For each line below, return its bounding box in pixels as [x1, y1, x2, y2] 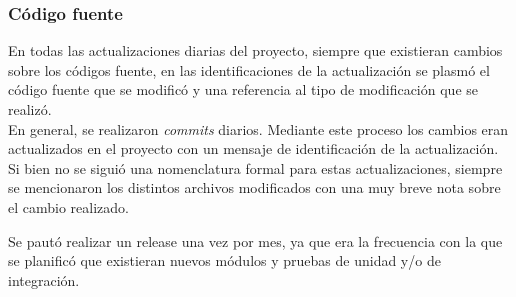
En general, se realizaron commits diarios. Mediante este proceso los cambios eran [8, 118, 509, 139]
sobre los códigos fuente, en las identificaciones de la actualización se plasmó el [8, 59, 490, 80]
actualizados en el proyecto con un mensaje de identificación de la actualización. [8, 138, 499, 159]
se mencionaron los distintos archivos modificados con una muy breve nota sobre [8, 177, 501, 198]
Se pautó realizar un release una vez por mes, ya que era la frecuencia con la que [8, 230, 503, 251]
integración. [8, 269, 80, 290]
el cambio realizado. [8, 196, 129, 217]
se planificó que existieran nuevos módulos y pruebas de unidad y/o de [8, 250, 441, 271]
